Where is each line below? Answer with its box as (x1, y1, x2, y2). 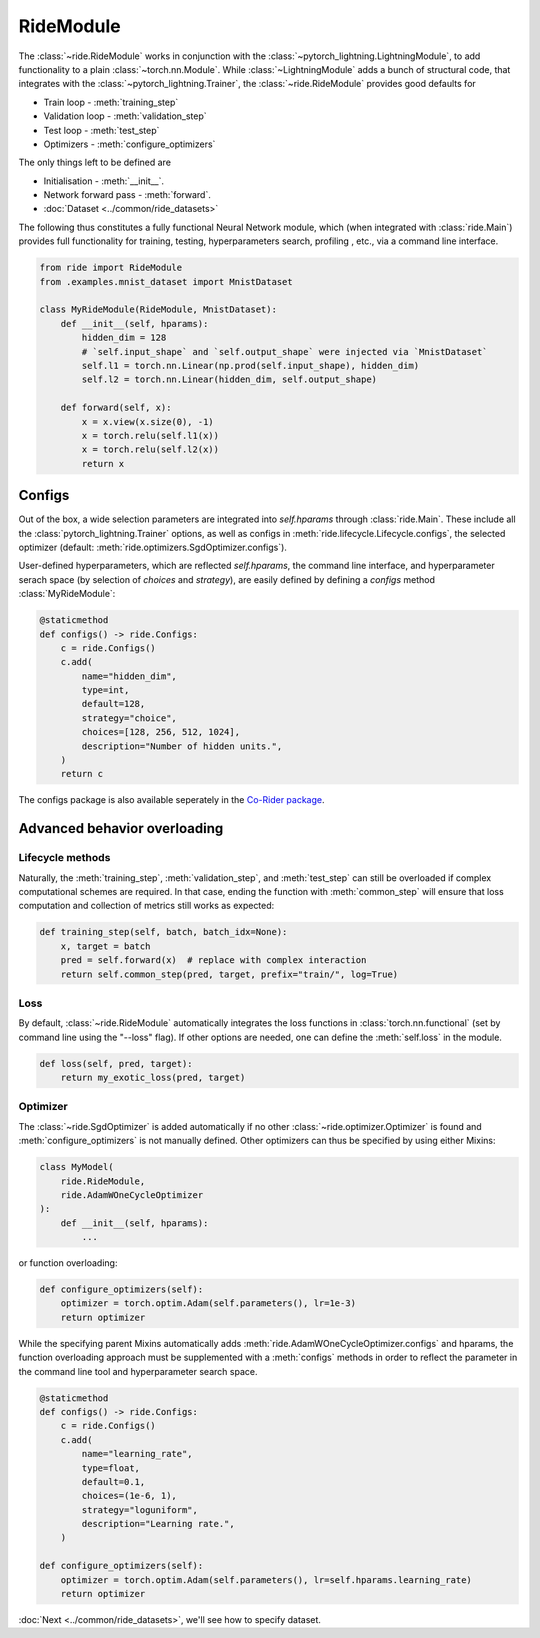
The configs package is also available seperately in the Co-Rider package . (18, 794, 325, 806)
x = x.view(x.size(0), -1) (81, 416, 214, 427)
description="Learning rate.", (81, 1518, 235, 1530)
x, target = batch (60, 940, 151, 952)
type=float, (81, 1462, 140, 1474)
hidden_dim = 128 (81, 332, 167, 344)
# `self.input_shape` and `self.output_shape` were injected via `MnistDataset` (81, 346, 489, 357)
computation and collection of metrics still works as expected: (18, 900, 275, 912)
